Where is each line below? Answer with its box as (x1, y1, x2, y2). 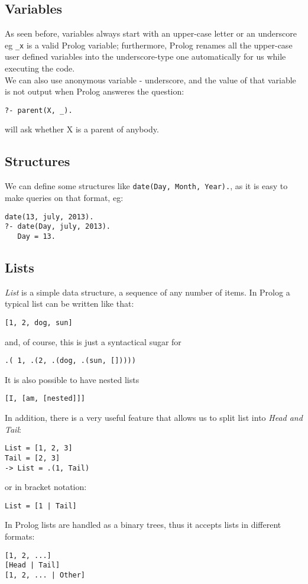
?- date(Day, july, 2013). (5, 222, 111, 231)
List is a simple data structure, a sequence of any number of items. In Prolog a (5, 285, 290, 298)
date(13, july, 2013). (5, 212, 94, 221)
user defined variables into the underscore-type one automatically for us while (5, 50, 286, 63)
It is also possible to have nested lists (5, 373, 140, 385)
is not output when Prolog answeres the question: (5, 85, 184, 98)
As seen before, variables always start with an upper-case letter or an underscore (5, 27, 297, 40)
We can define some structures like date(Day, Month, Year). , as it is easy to (5, 180, 288, 192)
